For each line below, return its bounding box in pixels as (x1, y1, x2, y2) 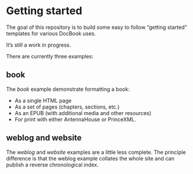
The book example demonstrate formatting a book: (6, 86, 130, 93)
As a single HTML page (14, 97, 72, 104)
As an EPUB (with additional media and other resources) (14, 109, 152, 116)
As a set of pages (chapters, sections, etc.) (14, 103, 120, 110)
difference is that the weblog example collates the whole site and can (6, 155, 175, 162)
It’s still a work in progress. (6, 41, 71, 48)
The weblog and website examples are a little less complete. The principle (6, 149, 186, 156)
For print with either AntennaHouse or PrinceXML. (14, 116, 136, 123)
